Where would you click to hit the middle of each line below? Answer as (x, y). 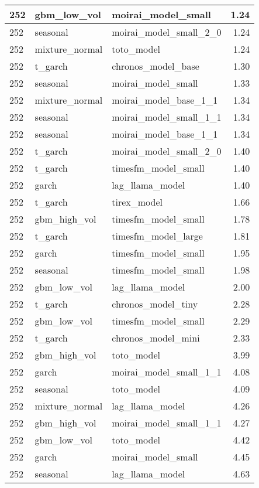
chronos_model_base (156, 66)
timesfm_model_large (157, 236)
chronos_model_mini (156, 338)
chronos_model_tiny (155, 304)
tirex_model (137, 202)
